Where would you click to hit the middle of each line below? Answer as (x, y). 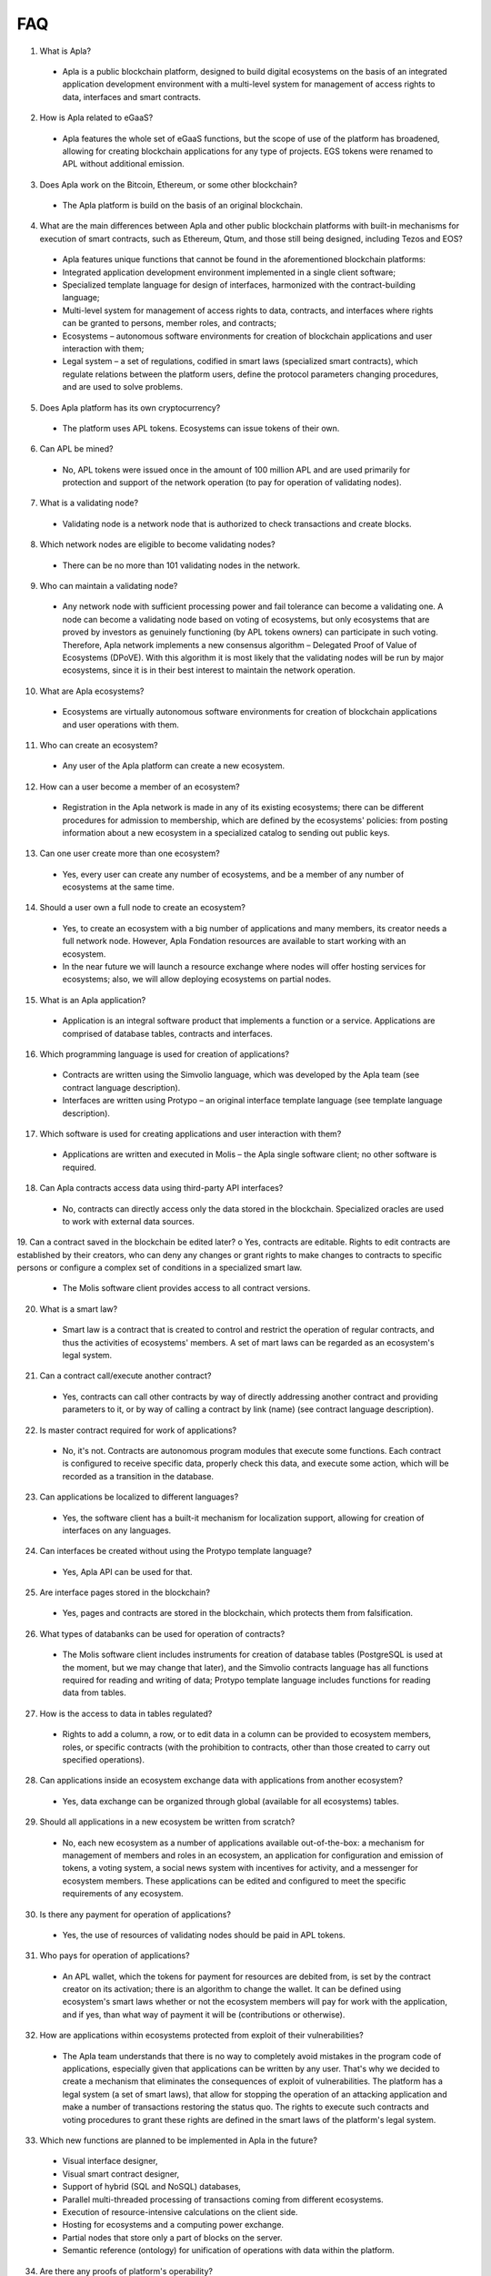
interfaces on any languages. (117, 1530)
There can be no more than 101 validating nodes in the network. (181, 565)
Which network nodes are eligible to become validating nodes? (158, 544)
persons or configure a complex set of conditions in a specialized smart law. (160, 1268)
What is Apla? (65, 51)
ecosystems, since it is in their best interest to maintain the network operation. (209, 670)
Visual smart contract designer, (121, 2174)
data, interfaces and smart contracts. (132, 97)
